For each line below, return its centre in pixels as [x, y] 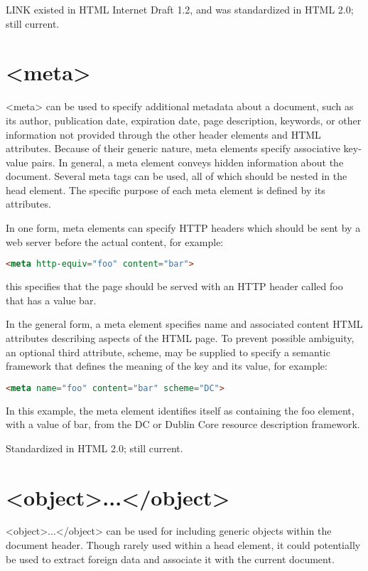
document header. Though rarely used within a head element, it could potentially [183, 545]
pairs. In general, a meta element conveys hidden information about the [188, 162]
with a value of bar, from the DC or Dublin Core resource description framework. [183, 424]
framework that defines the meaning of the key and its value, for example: [167, 366]
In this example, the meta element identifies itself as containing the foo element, [180, 410]
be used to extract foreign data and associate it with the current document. [170, 559]
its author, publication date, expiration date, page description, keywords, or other [184, 120]
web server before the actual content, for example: [115, 241]
